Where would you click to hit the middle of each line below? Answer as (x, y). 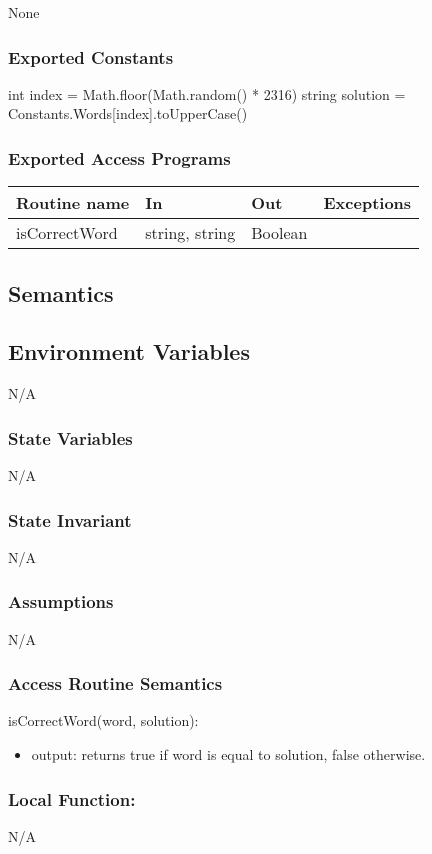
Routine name (73, 203)
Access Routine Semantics (115, 683)
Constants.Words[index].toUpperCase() (128, 113)
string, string (190, 233)
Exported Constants (91, 56)
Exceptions (367, 203)
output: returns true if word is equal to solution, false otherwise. (228, 754)
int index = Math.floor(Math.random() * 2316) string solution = (207, 93)
